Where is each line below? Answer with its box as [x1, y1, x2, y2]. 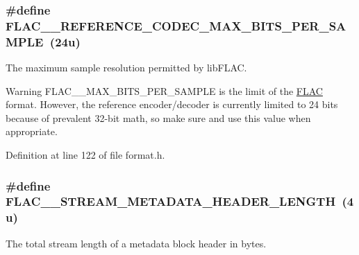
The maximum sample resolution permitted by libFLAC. [6, 60, 247, 75]
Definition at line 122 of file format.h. [6, 148, 165, 162]
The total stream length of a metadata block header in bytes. [6, 236, 267, 250]
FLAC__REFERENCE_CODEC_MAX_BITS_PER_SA [6, 17, 347, 34]
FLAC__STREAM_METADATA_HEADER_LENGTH [6, 193, 336, 210]
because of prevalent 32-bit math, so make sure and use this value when [6, 110, 311, 125]
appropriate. [6, 124, 58, 139]
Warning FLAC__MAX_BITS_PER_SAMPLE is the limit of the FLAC [6, 83, 323, 98]
